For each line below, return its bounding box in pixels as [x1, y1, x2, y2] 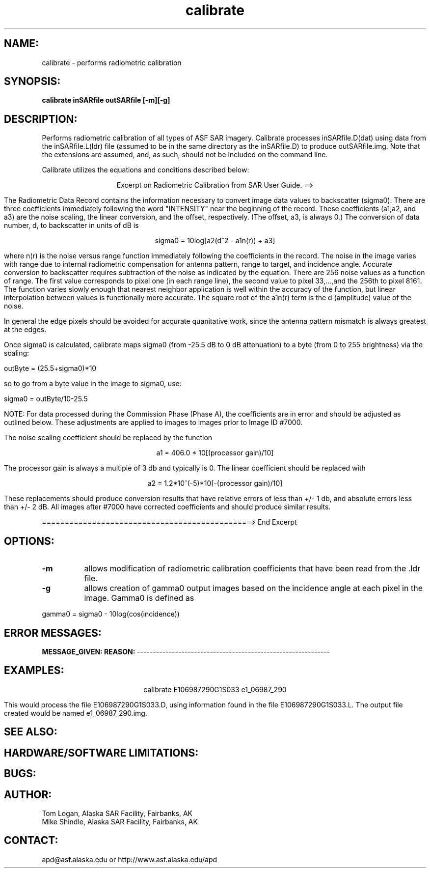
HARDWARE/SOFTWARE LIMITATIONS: [4, 746, 199, 759]
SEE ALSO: [4, 726, 57, 738]
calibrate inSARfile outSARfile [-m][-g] [42, 96, 170, 105]
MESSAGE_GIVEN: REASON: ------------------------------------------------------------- [42, 647, 330, 656]
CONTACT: [4, 834, 58, 847]
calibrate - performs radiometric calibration [42, 58, 182, 67]
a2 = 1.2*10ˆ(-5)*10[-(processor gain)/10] [147, 479, 283, 488]
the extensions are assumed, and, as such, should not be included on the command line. [42, 150, 328, 159]
